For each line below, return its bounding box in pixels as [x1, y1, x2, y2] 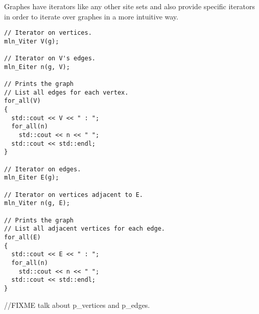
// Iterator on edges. [4, 165, 81, 173]
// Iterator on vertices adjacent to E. [4, 191, 144, 198]
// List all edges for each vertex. [4, 88, 129, 96]
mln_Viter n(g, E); [4, 199, 70, 207]
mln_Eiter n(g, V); [4, 63, 70, 71]
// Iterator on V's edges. [4, 55, 96, 62]
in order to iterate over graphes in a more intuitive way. [4, 11, 178, 21]
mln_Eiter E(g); [4, 174, 59, 182]
